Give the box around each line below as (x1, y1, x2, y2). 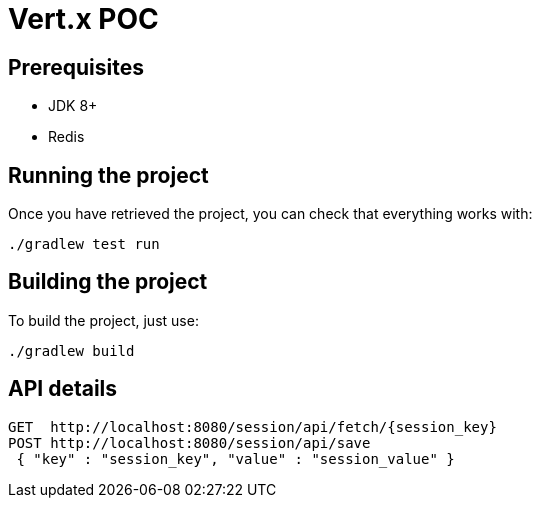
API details (8, 376, 118, 402)
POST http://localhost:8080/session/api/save (8, 434, 371, 451)
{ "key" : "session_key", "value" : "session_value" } (16, 450, 455, 467)
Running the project (8, 162, 209, 188)
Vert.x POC (8, 2, 159, 36)
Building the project (8, 269, 208, 295)
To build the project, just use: (8, 311, 199, 329)
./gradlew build (8, 342, 135, 359)
